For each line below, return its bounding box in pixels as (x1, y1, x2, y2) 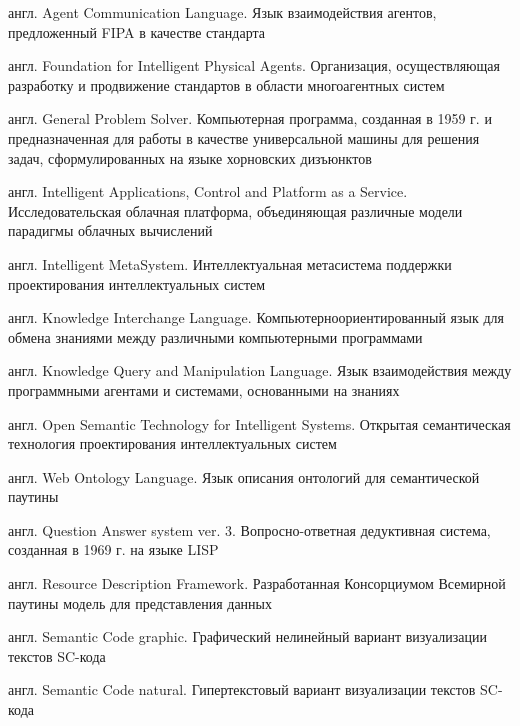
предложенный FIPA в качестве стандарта (8, 21, 265, 42)
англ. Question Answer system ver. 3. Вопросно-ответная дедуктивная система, (8, 519, 491, 540)
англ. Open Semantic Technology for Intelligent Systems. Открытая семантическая (8, 413, 511, 434)
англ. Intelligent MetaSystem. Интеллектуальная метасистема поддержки (8, 253, 452, 274)
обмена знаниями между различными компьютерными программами (8, 326, 423, 347)
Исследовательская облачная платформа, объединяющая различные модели (8, 200, 463, 221)
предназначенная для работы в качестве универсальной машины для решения (8, 127, 480, 148)
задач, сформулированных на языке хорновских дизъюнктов (8, 147, 372, 168)
